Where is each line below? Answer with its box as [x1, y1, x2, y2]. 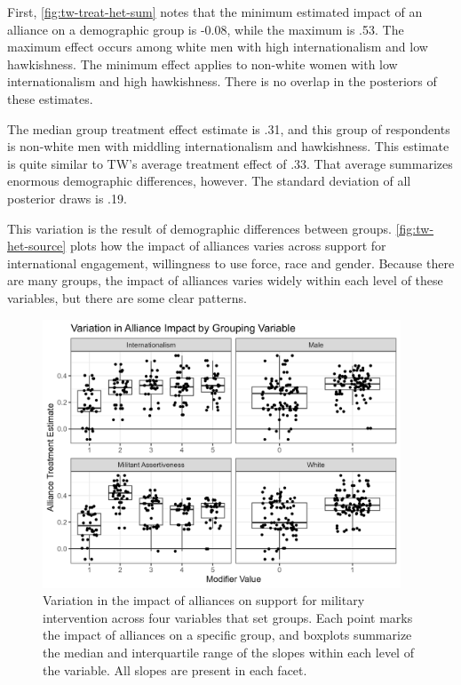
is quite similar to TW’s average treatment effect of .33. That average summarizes [7, 154, 453, 172]
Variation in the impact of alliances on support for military [43, 591, 365, 609]
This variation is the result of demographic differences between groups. [7, 219, 393, 237]
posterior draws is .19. [7, 188, 127, 207]
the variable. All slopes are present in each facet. [43, 660, 307, 679]
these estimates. [7, 89, 93, 108]
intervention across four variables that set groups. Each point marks [43, 608, 413, 626]
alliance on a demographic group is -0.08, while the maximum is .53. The [7, 20, 404, 38]
